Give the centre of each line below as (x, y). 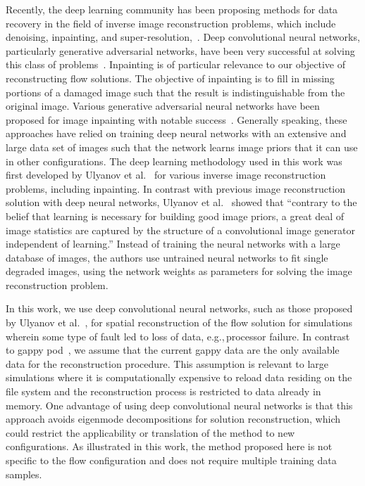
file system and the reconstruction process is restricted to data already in (163, 391)
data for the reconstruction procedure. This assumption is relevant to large (167, 363)
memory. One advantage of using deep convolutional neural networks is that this (179, 405)
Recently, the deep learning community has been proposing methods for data (172, 9)
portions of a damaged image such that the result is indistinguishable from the (175, 92)
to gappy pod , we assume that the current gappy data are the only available (173, 350)
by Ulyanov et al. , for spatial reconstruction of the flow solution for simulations (179, 322)
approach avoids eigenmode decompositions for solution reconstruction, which (173, 419)
